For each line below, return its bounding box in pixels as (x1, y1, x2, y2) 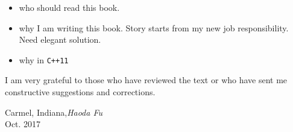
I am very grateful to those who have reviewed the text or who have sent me (5, 74, 288, 86)
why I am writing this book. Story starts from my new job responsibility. (19, 21, 289, 34)
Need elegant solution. (19, 33, 101, 46)
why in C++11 (19, 53, 69, 66)
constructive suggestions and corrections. (5, 86, 156, 98)
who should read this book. (19, 1, 120, 13)
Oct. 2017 (5, 118, 41, 130)
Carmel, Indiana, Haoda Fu (5, 105, 103, 118)
